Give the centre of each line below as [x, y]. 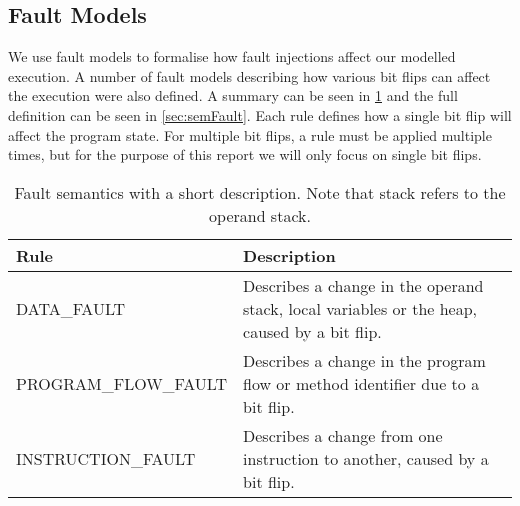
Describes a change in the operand [363, 285]
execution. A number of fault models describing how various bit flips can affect [249, 75]
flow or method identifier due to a [361, 383]
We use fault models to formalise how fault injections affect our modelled [232, 56]
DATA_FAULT [71, 308]
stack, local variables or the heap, [360, 308]
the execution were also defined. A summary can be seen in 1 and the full [233, 95]
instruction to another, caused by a [366, 458]
